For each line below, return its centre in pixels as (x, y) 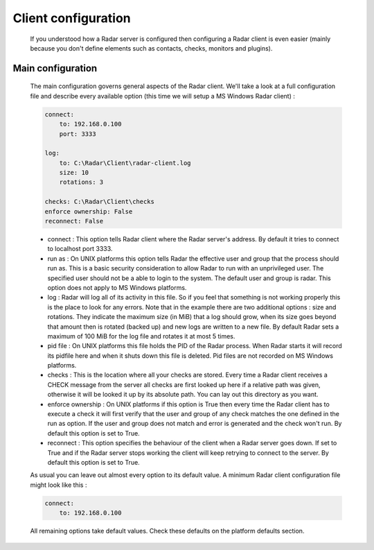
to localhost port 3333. (80, 249)
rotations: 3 (81, 182)
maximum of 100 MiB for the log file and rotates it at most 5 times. (141, 336)
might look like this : (59, 485)
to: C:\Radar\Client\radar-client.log (125, 163)
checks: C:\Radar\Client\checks (100, 202)
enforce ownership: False (89, 211)
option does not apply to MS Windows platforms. (117, 287)
